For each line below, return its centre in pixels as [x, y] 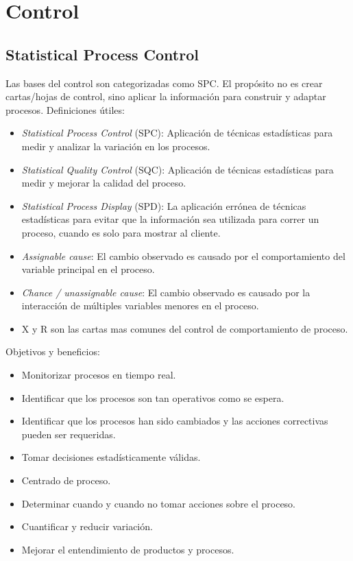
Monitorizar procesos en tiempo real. [99, 375]
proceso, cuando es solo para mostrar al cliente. [121, 232]
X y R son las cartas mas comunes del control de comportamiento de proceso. [185, 328]
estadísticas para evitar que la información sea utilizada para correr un [170, 219]
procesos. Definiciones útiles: [65, 109]
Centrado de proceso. [66, 480]
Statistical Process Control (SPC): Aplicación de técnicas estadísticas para [177, 133]
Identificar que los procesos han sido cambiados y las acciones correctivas [175, 421]
